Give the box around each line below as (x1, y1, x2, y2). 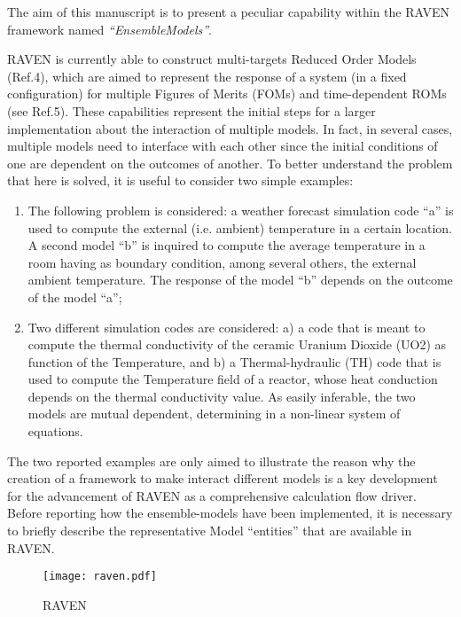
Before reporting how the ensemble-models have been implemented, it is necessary (7, 504, 453, 522)
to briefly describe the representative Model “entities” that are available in (7, 521, 412, 540)
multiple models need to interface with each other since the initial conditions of (7, 137, 438, 155)
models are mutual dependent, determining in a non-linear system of (27, 404, 401, 423)
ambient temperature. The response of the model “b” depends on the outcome (27, 270, 453, 289)
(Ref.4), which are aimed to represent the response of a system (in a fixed (7, 66, 407, 85)
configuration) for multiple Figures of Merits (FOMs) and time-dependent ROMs (7, 84, 447, 103)
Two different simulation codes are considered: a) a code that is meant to (27, 317, 426, 336)
